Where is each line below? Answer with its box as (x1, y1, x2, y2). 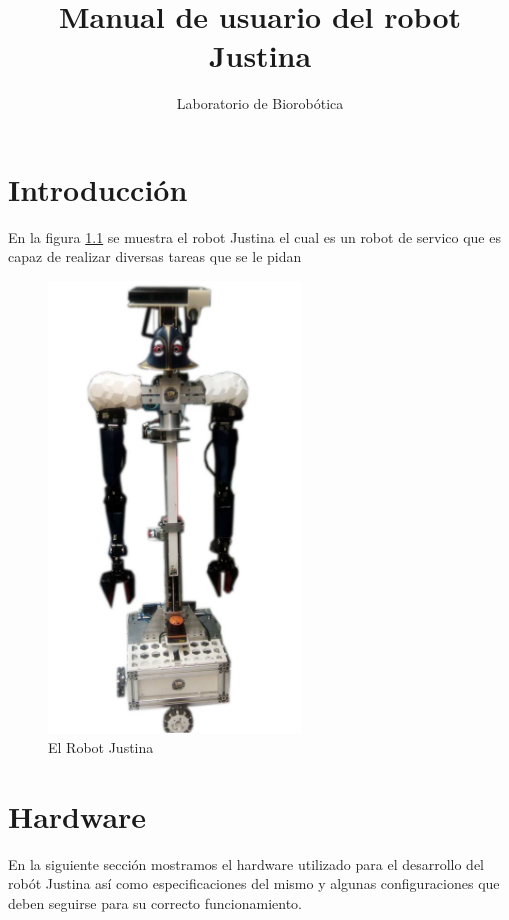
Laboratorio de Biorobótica (176, 93, 344, 114)
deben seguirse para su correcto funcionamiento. (8, 892, 302, 913)
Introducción (8, 168, 188, 209)
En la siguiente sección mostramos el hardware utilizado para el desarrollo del (8, 853, 485, 874)
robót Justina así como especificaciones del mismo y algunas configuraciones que (8, 873, 500, 894)
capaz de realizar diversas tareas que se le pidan (8, 246, 302, 267)
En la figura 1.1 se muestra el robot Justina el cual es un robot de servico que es (8, 226, 501, 247)
